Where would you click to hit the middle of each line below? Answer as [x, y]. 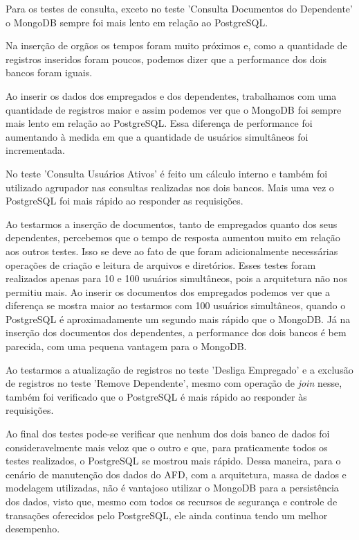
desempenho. [33, 529]
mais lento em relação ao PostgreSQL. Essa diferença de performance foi [159, 123]
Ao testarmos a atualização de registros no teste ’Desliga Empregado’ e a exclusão [179, 369]
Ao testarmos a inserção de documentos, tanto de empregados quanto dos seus [172, 224]
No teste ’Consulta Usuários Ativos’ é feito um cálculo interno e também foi [167, 173]
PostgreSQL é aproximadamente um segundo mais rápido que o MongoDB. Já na [178, 319]
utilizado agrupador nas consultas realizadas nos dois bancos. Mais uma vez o [170, 187]
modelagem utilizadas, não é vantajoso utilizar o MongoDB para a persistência [172, 488]
